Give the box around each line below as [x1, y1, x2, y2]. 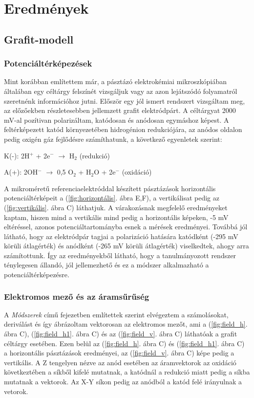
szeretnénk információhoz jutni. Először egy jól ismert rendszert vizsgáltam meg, [4, 95, 245, 106]
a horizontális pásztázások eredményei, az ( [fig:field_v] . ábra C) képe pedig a [4, 348, 234, 358]
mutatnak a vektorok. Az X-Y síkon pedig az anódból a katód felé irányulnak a [4, 376, 242, 387]
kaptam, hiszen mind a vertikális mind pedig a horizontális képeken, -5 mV [4, 212, 229, 222]
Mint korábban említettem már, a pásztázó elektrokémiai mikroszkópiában [4, 76, 227, 87]
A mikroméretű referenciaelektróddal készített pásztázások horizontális [4, 183, 216, 193]
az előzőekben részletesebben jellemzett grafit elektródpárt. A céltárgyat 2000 [4, 105, 236, 115]
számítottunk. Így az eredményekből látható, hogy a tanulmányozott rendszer [4, 250, 236, 260]
